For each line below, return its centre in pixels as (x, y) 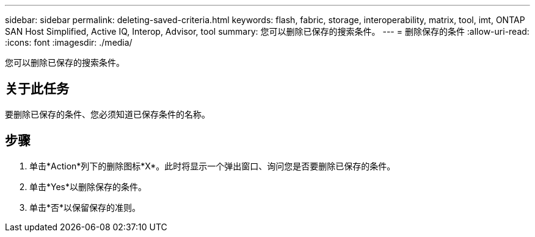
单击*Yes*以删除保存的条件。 (88, 186)
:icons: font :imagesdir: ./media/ (69, 42)
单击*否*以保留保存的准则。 (85, 207)
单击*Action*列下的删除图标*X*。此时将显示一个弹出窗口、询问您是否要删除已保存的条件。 (213, 166)
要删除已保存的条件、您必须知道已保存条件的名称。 (107, 114)
